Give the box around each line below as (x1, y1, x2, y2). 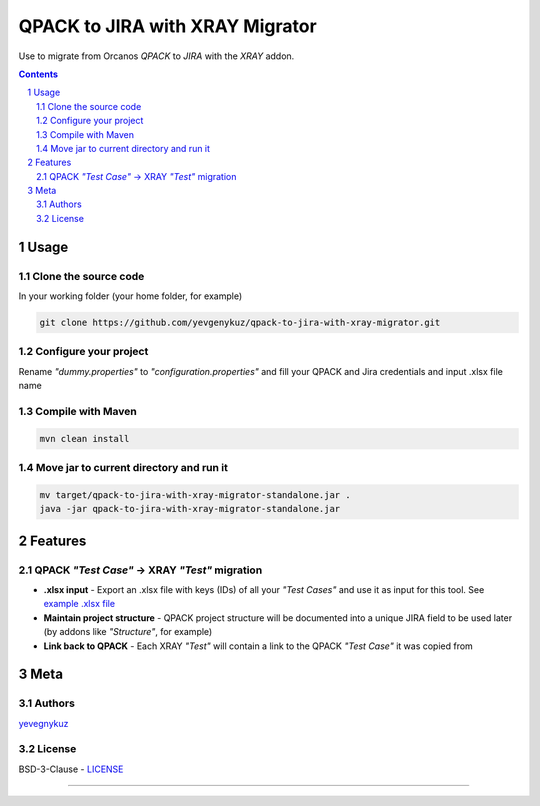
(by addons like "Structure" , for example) (43, 626, 213, 638)
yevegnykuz (18, 717, 69, 729)
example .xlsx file (43, 598, 115, 610)
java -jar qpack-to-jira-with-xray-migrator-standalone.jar (39, 503, 341, 515)
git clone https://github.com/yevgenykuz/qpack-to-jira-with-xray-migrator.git (39, 316, 441, 328)
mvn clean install (39, 433, 130, 444)
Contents (18, 68, 59, 80)
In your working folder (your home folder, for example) (18, 290, 243, 302)
